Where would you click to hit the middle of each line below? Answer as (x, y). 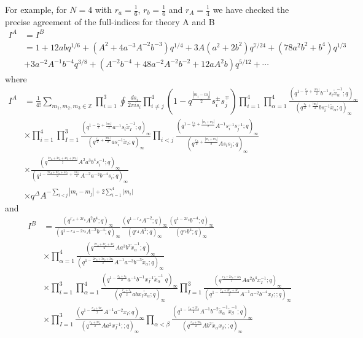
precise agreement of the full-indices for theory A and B (110, 21)
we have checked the (251, 9)
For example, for (36, 9)
